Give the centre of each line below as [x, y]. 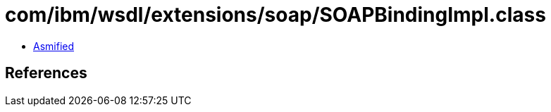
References [46, 73]
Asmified [54, 46]
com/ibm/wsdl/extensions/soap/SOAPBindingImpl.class [275, 15]
